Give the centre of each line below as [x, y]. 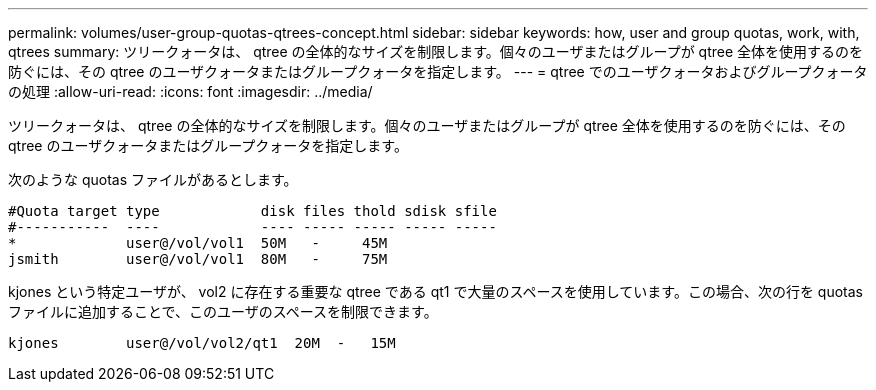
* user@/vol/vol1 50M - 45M [198, 243]
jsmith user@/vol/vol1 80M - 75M [198, 259]
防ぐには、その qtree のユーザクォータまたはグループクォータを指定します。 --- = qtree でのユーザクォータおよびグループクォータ [438, 71]
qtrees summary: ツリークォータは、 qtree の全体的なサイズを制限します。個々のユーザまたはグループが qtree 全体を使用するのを [436, 51]
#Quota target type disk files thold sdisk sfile [252, 211]
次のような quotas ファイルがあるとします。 [153, 179]
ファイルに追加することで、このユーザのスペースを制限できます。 [223, 311]
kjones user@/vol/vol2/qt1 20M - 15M [202, 343]
